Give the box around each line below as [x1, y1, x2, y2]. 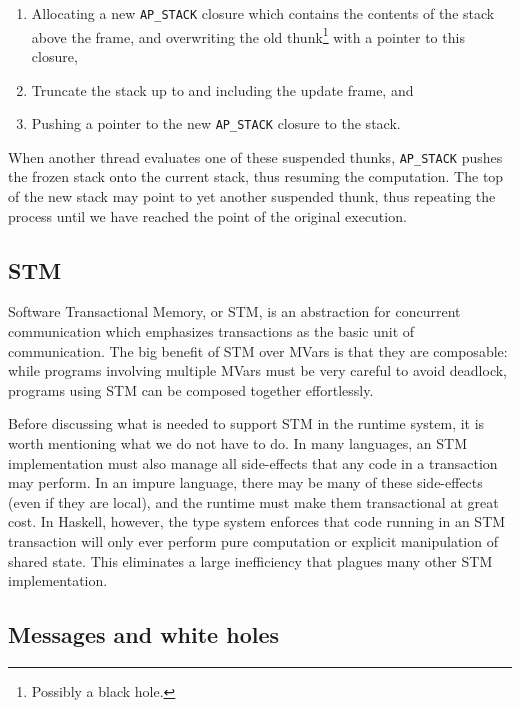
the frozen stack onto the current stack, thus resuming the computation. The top [8, 166, 504, 187]
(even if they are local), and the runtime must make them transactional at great [8, 491, 499, 512]
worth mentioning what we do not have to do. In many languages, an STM [8, 432, 468, 453]
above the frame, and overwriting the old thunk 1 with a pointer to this [31, 23, 465, 47]
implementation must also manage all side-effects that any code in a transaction [8, 452, 498, 473]
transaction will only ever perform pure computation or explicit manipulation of [8, 530, 498, 551]
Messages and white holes [8, 619, 280, 650]
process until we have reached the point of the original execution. [8, 205, 407, 226]
